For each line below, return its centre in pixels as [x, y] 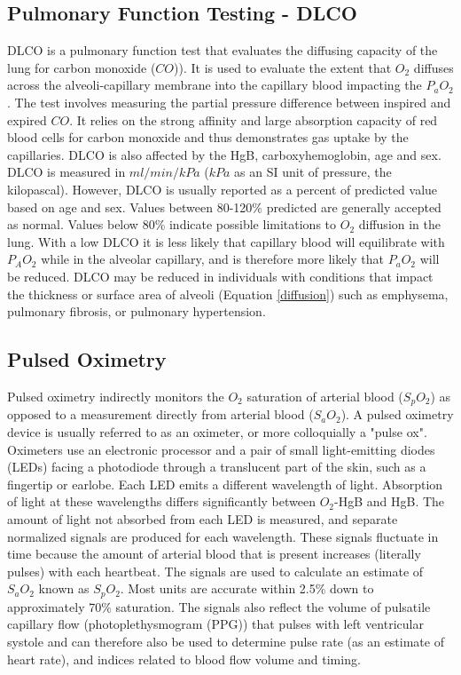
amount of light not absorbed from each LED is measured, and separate [203, 518]
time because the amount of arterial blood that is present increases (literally [214, 554]
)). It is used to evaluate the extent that [283, 67]
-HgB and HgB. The [390, 501]
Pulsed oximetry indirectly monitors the [116, 396]
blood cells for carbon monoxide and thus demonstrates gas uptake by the [208, 137]
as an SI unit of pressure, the [313, 172]
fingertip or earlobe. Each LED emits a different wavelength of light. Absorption [225, 484]
